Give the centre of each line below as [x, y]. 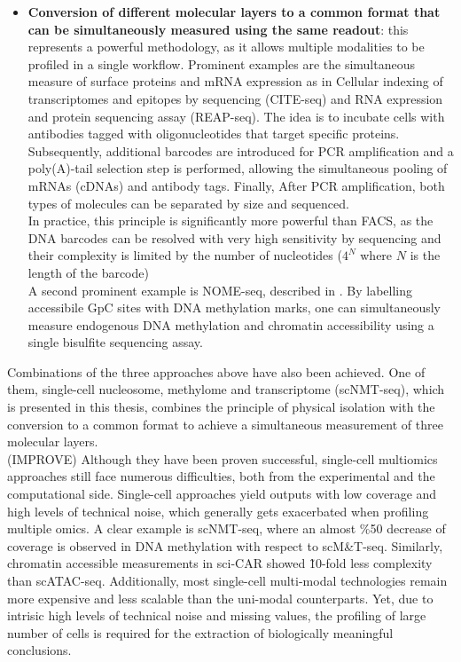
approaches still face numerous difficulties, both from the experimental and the [221, 476]
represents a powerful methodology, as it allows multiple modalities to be [226, 47]
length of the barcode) [88, 272]
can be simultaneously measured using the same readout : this [218, 29]
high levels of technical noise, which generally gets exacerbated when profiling [218, 511]
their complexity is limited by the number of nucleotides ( [185, 255]
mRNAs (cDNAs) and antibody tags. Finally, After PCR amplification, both [236, 185]
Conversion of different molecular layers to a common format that [234, 12]
